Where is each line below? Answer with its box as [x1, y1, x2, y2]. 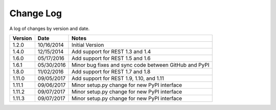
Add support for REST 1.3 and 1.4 [72, 48, 151, 55]
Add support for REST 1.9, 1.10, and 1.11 [72, 74, 165, 81]
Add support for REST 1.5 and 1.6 [72, 54, 151, 62]
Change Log [9, 8, 62, 19]
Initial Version [72, 41, 104, 48]
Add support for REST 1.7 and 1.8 [72, 68, 151, 75]
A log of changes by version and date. [9, 25, 90, 32]
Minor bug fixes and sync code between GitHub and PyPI [72, 61, 210, 68]
